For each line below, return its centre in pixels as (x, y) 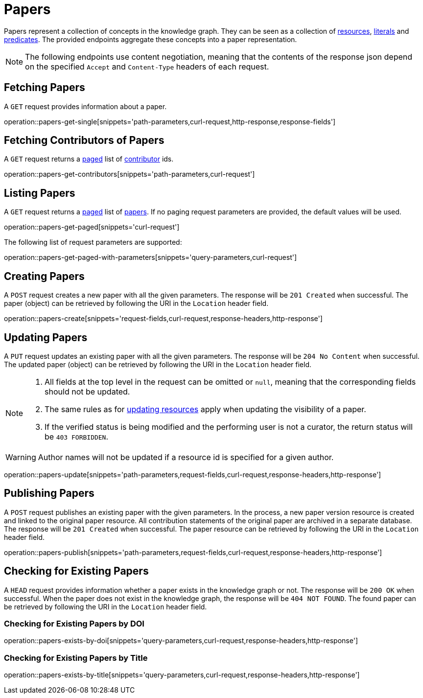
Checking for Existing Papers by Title (76, 658)
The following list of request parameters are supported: (93, 242)
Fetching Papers (45, 88)
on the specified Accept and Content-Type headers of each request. (147, 66)
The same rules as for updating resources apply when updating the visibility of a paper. (205, 409)
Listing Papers (40, 193)
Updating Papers (46, 337)
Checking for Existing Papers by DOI (74, 624)
